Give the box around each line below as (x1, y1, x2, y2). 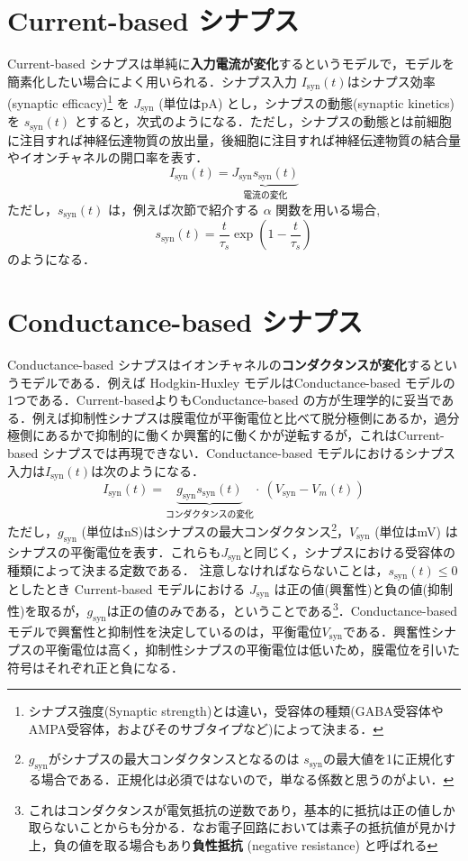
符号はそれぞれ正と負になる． (7, 657, 184, 676)
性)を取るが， (7, 600, 87, 619)
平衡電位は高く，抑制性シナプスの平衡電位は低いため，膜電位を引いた (44, 639, 460, 658)
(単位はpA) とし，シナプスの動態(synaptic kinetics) (158, 93, 454, 112)
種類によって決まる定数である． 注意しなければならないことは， (7, 561, 389, 580)
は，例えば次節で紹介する (108, 199, 260, 218)
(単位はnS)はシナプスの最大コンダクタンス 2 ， (81, 519, 350, 540)
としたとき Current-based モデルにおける (7, 579, 246, 598)
